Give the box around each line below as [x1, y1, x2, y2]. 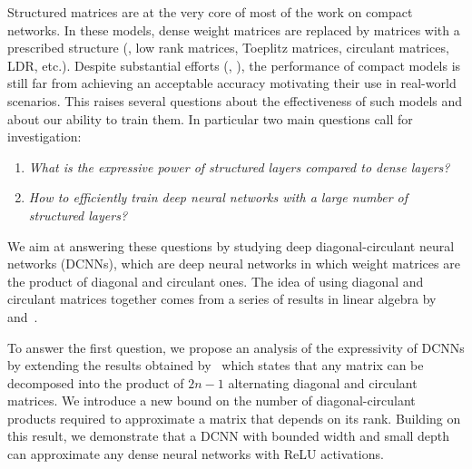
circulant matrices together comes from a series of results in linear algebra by [7, 289, 437, 308]
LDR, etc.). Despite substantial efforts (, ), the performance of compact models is [7, 55, 461, 74]
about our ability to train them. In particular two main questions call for [7, 109, 413, 128]
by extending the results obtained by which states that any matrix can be [7, 356, 424, 375]
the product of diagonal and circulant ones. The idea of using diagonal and [7, 271, 424, 290]
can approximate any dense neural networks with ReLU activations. [7, 445, 384, 464]
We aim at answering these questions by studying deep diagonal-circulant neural [7, 236, 455, 255]
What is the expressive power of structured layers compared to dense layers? [28, 157, 450, 176]
